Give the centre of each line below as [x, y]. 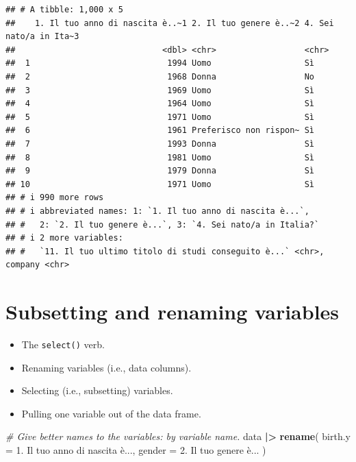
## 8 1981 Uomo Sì [160, 157]
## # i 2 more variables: [64, 238]
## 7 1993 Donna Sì [160, 144]
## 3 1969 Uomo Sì [160, 90]
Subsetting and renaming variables [173, 312]
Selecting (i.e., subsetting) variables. [97, 390]
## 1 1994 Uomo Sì [160, 63]
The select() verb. [63, 344]
